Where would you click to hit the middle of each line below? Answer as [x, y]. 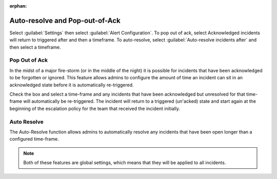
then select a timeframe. [35, 47]
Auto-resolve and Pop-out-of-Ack [65, 20]
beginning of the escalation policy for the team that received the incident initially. [95, 108]
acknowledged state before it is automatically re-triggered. [72, 85]
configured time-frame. [34, 139]
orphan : [18, 6]
